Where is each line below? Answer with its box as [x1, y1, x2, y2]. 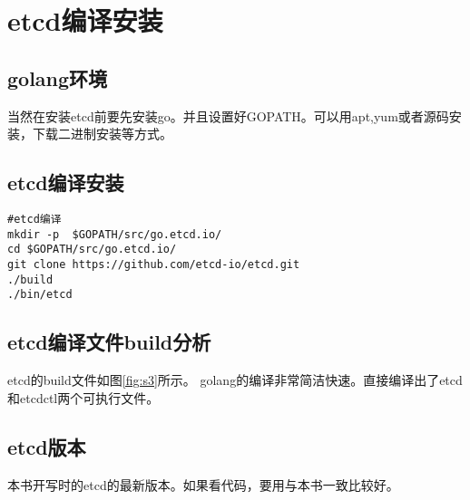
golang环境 [7, 63, 108, 91]
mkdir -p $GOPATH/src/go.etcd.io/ [7, 227, 222, 241]
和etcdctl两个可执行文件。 [7, 388, 160, 407]
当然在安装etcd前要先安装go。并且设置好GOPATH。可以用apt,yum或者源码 [7, 106, 449, 125]
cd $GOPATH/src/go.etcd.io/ [7, 243, 177, 256]
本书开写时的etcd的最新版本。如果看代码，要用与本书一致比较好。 [7, 475, 399, 494]
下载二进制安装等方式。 [32, 124, 172, 143]
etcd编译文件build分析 [7, 328, 211, 356]
